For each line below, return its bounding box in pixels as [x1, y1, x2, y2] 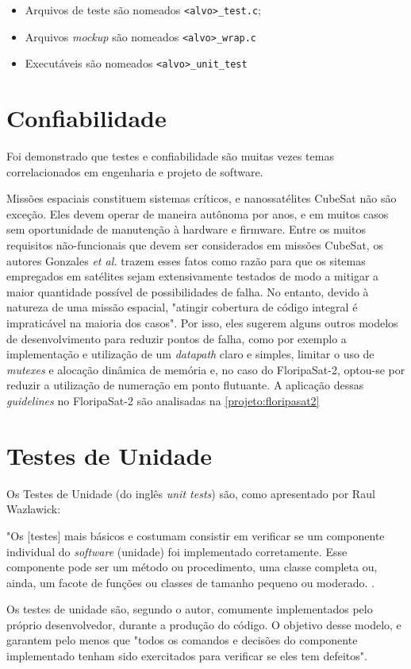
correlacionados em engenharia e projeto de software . [6, 163, 263, 180]
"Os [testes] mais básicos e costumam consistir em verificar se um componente [6, 527, 385, 543]
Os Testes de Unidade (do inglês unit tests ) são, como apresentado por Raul [6, 485, 375, 501]
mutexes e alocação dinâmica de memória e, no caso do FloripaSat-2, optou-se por [6, 361, 405, 377]
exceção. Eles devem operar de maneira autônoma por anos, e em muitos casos [6, 205, 389, 222]
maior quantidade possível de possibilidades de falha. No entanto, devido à [6, 283, 369, 300]
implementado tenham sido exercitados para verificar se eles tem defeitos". [6, 648, 367, 664]
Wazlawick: [6, 501, 61, 517]
